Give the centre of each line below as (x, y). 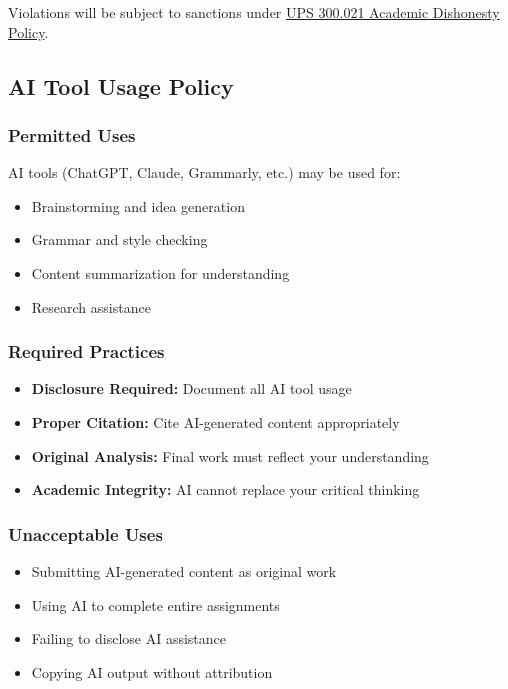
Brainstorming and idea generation (138, 205)
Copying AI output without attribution (152, 671)
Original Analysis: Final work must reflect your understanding (230, 455)
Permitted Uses (72, 134)
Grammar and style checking (119, 239)
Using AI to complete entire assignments (155, 604)
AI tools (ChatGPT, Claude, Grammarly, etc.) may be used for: (204, 172)
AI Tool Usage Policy (121, 85)
